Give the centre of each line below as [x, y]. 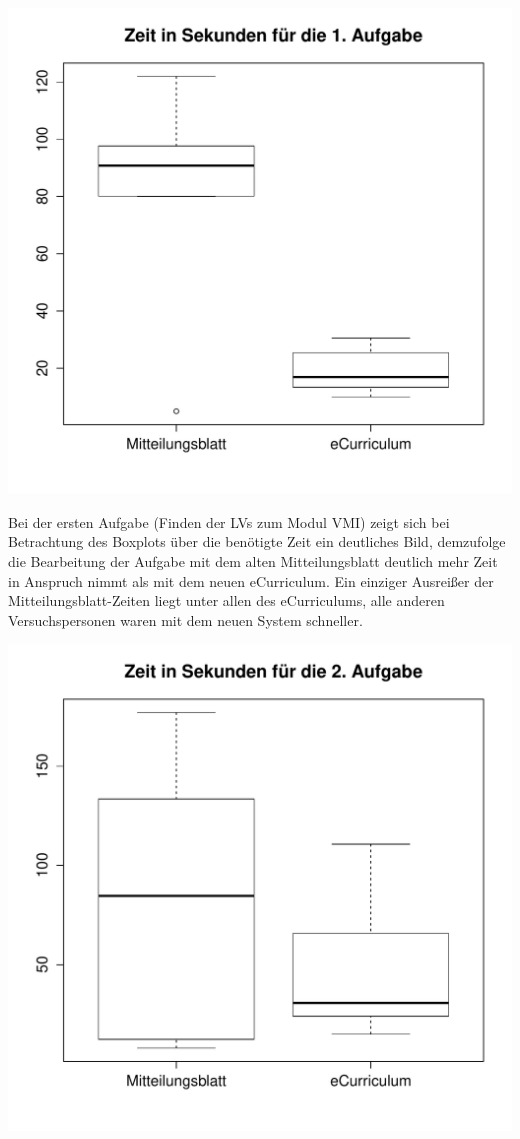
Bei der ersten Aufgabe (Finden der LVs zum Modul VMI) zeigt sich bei [229, 521]
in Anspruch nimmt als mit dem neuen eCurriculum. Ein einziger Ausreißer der [251, 580]
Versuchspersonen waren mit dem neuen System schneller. [185, 619]
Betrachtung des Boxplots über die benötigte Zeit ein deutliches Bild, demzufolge [257, 541]
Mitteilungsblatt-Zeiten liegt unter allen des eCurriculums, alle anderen [226, 600]
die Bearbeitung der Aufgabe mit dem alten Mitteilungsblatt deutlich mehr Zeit [253, 561]
